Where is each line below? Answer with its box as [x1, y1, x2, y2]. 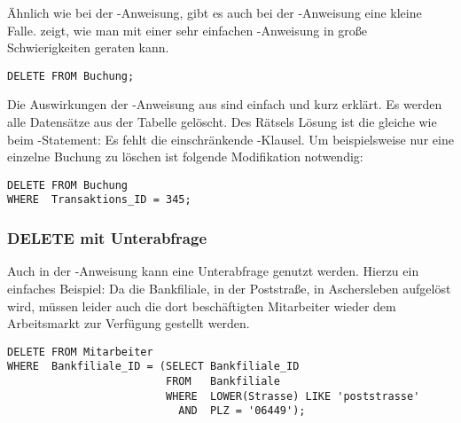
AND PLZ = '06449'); [178, 404, 306, 418]
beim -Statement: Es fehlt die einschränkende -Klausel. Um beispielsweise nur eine [7, 129, 454, 148]
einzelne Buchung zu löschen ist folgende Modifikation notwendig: [7, 147, 363, 166]
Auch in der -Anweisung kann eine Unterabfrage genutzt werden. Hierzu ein [7, 262, 419, 280]
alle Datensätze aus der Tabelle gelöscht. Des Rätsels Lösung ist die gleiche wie [7, 113, 437, 131]
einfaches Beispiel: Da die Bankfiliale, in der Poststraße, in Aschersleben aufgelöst [7, 278, 451, 297]
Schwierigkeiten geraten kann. [7, 38, 169, 57]
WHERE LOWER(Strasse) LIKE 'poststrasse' [165, 389, 420, 403]
